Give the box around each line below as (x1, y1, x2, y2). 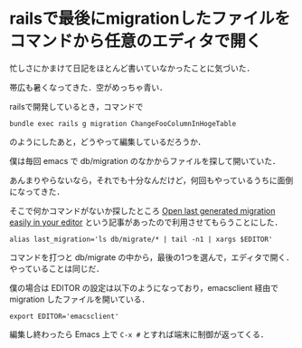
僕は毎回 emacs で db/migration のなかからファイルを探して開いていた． (9, 155, 280, 166)
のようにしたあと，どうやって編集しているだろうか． (9, 136, 206, 147)
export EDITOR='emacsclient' (9, 312, 119, 321)
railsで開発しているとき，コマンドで (9, 101, 144, 111)
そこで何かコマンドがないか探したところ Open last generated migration (9, 205, 276, 216)
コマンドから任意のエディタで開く (9, 31, 262, 52)
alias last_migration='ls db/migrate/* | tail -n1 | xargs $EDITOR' (9, 235, 273, 244)
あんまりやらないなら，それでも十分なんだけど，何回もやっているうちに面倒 (9, 174, 294, 186)
